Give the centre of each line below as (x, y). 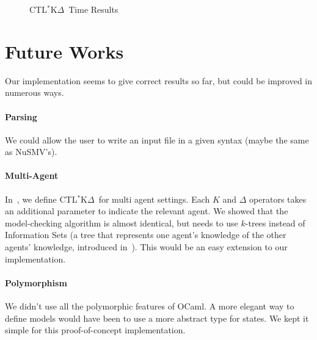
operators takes (278, 199)
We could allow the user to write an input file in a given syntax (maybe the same (157, 139)
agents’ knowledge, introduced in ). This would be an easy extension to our (146, 247)
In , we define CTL (41, 199)
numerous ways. (35, 92)
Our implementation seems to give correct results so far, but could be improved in (159, 80)
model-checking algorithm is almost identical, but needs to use (122, 222)
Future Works (64, 51)
